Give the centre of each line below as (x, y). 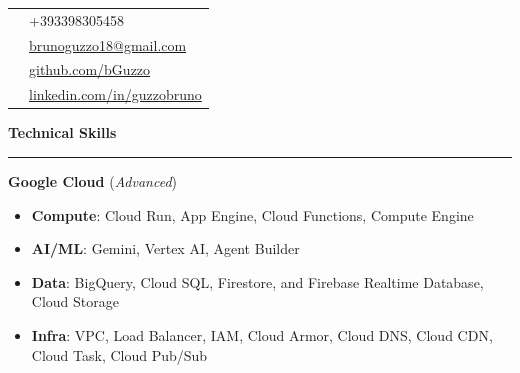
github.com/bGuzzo (90, 69)
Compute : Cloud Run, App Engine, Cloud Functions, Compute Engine (252, 214)
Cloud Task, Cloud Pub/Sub (119, 354)
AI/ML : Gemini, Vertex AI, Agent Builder (165, 248)
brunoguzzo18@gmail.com (108, 44)
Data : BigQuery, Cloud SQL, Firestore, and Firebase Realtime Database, (257, 281)
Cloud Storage (75, 301)
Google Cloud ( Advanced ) (92, 180)
